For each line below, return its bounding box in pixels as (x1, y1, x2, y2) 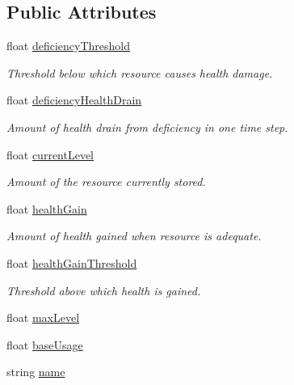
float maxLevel (6, 309, 80, 326)
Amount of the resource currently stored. (6, 173, 206, 190)
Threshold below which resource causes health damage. (6, 64, 273, 81)
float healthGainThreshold (6, 254, 137, 271)
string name (6, 363, 65, 380)
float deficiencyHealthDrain (6, 91, 142, 108)
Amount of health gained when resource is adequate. (6, 227, 262, 244)
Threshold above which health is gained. (6, 281, 201, 298)
